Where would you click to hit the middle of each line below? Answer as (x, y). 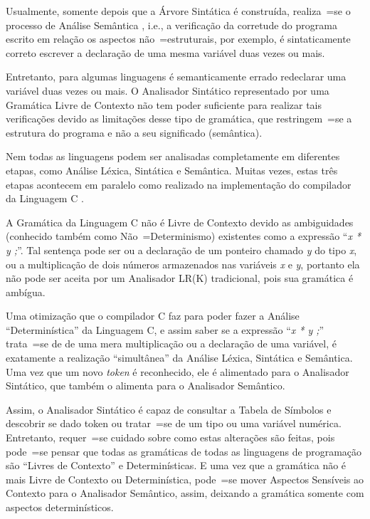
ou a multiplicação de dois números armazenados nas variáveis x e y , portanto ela (183, 264)
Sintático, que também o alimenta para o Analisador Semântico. (146, 386)
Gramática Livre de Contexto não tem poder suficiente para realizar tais (164, 104)
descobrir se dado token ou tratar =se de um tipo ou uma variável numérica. (174, 423)
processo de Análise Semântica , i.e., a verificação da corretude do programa (171, 25)
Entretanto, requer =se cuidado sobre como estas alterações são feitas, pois (170, 437)
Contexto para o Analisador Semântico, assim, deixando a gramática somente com (185, 493)
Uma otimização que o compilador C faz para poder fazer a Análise (153, 316)
